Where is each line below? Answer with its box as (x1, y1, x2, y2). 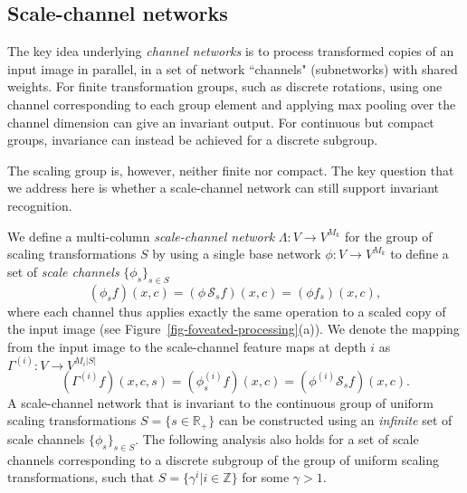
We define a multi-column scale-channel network (7, 226, 275, 245)
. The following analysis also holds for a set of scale (135, 429, 419, 448)
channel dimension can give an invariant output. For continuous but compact (7, 112, 434, 131)
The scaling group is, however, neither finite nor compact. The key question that (7, 160, 454, 179)
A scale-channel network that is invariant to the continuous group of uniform (7, 393, 434, 412)
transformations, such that (7, 468, 155, 487)
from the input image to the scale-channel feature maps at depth (7, 337, 367, 356)
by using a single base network (152, 244, 321, 263)
